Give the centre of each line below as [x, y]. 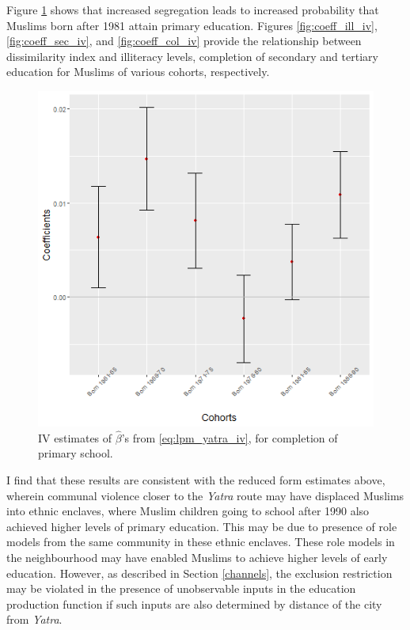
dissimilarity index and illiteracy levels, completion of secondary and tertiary [192, 56]
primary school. [76, 453]
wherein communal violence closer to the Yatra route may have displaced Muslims [205, 495]
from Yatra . [34, 619]
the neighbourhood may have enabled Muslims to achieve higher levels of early [197, 557]
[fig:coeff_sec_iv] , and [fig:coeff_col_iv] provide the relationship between [184, 41]
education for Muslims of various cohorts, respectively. [138, 72]
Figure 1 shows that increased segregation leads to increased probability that [193, 9]
